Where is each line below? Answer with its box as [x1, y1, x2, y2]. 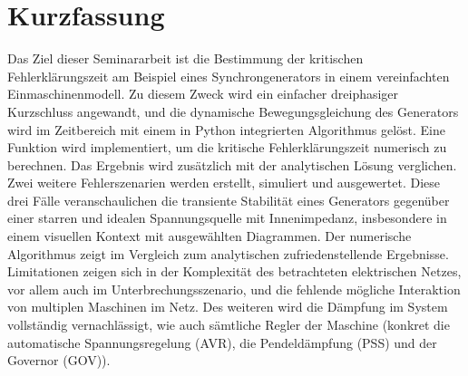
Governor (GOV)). [7, 351, 111, 370]
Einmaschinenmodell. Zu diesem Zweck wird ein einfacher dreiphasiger [7, 84, 399, 103]
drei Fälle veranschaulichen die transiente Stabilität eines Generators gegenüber [7, 190, 450, 209]
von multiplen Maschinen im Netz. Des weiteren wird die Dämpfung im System [7, 297, 448, 316]
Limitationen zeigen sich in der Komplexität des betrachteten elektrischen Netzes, [7, 262, 462, 281]
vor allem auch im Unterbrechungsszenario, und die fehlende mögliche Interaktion [7, 279, 461, 298]
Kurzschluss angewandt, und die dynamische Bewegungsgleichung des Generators [7, 101, 459, 121]
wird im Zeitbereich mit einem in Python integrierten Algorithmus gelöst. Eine [7, 120, 445, 139]
